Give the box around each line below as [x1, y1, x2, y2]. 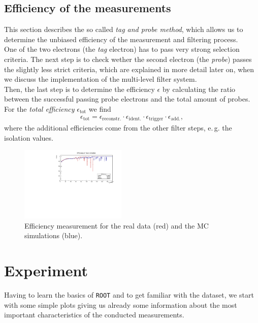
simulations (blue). [24, 230, 83, 241]
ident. [128, 116, 142, 122]
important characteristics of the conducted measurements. [4, 309, 184, 320]
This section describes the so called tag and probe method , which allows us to [4, 24, 243, 35]
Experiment [4, 260, 88, 281]
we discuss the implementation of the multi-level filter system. [4, 74, 197, 84]
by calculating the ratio [162, 83, 236, 94]
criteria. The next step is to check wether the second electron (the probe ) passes [4, 53, 252, 64]
